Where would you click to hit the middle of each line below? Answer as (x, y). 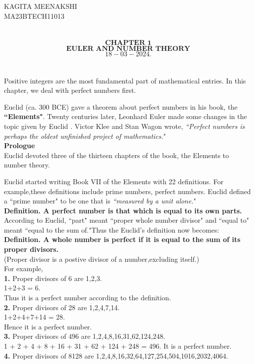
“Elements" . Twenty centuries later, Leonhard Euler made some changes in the (126, 116)
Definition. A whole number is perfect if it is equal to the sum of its (122, 239)
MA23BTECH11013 (34, 16)
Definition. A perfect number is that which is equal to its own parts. (123, 210)
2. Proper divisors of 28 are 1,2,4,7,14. (62, 307)
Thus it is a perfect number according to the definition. (88, 298)
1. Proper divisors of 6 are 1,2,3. (53, 278)
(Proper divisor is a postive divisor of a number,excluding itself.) (102, 259)
